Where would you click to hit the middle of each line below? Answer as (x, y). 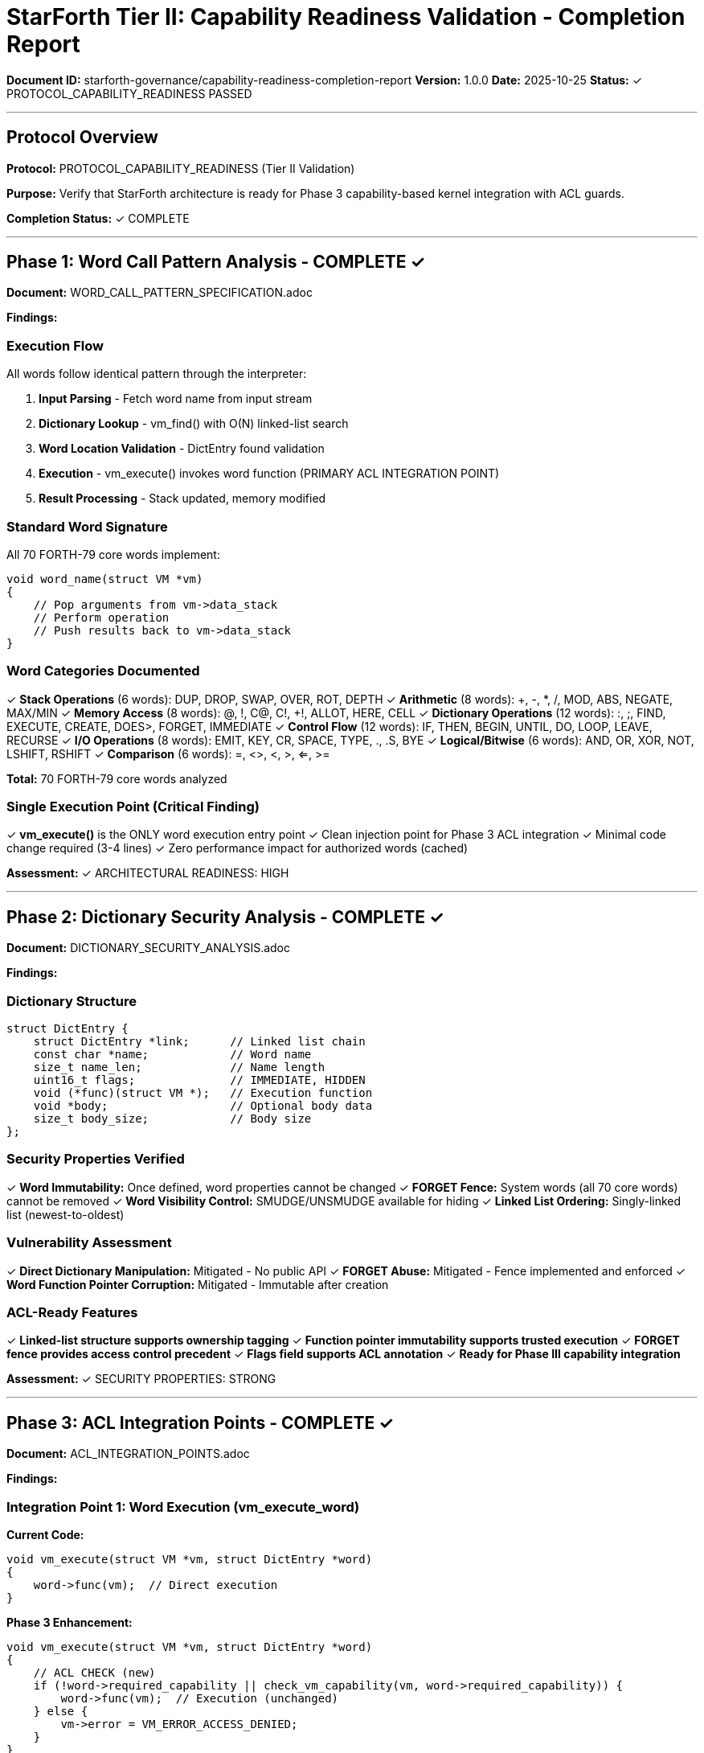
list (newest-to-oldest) (65, 1214)
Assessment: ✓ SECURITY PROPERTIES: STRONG (141, 1379)
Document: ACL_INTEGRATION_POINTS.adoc (128, 1454)
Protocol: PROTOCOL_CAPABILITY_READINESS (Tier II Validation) (181, 168)
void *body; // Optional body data (203, 1106)
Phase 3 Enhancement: (70, 1622)
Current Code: (45, 1534)
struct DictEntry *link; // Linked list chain (199, 1042)
